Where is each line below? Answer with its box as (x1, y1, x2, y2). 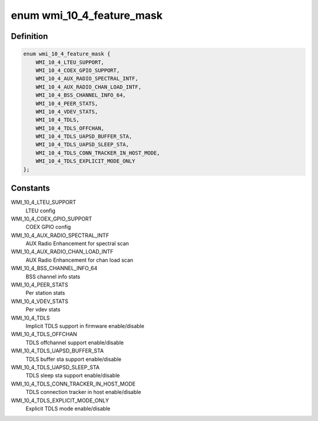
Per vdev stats (25, 306, 61, 313)
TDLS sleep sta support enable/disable (25, 372, 120, 379)
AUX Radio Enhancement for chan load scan (25, 256, 134, 264)
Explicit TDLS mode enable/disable (25, 404, 111, 412)
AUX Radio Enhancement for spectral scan (25, 240, 130, 247)
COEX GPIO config (25, 223, 71, 231)
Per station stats (25, 290, 65, 297)
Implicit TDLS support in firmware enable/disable (25, 322, 144, 330)
